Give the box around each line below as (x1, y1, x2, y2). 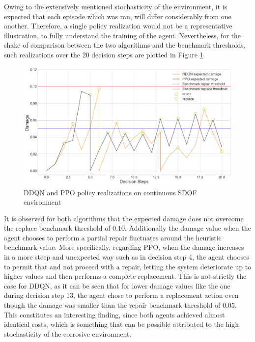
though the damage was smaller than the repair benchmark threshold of (4, 300, 221, 310)
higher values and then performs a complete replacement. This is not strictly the (4, 271, 247, 281)
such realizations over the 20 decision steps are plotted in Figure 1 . (4, 49, 205, 59)
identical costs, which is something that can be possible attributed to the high (4, 319, 239, 329)
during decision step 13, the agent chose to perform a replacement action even (4, 290, 239, 300)
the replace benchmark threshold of (4, 223, 111, 233)
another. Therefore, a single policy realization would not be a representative (4, 21, 232, 31)
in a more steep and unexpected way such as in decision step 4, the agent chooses (4, 252, 249, 262)
